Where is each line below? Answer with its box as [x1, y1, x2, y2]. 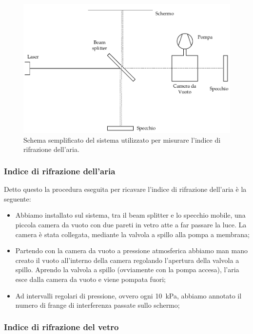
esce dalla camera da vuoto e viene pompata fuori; [15, 274, 166, 284]
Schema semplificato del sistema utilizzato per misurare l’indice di [23, 134, 221, 145]
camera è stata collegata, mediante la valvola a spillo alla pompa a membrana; [15, 229, 250, 239]
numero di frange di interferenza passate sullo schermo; [15, 300, 180, 310]
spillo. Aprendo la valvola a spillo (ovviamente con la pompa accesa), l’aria [15, 264, 239, 275]
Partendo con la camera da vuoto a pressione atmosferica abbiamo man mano [15, 245, 248, 256]
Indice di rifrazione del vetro [4, 320, 119, 333]
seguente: [4, 193, 31, 204]
